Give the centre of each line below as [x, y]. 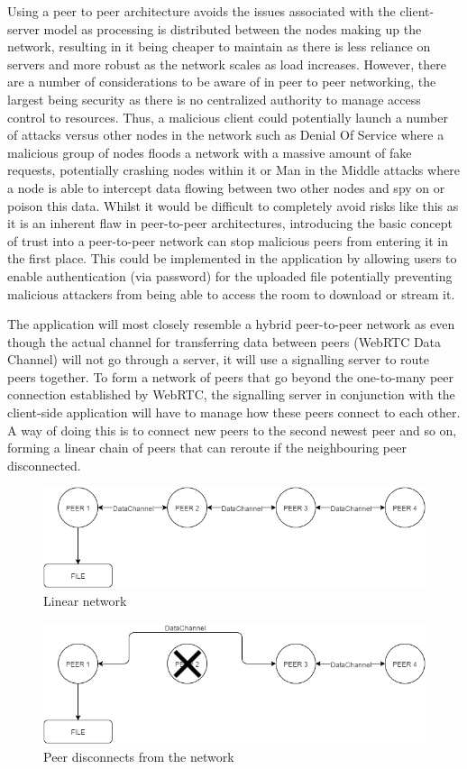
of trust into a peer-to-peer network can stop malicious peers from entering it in [228, 240]
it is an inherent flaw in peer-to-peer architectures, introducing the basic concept [230, 223]
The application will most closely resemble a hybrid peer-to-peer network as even [231, 324]
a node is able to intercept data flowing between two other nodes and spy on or [226, 187]
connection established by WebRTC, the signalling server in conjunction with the [231, 394]
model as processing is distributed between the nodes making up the [233, 28]
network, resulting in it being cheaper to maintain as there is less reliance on [219, 46]
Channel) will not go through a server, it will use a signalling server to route [218, 359]
